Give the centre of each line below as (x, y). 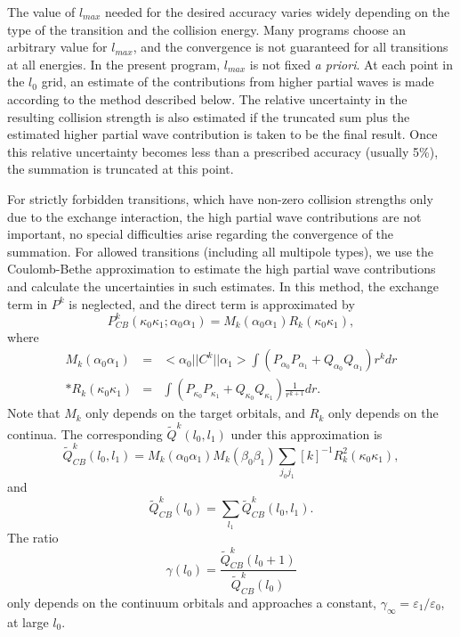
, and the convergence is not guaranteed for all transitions (291, 47)
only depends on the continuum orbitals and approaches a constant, (192, 602)
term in (28, 303)
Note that (34, 413)
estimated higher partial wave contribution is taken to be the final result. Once (222, 134)
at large (28, 621)
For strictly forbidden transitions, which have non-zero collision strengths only (220, 198)
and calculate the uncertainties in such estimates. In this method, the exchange (223, 286)
